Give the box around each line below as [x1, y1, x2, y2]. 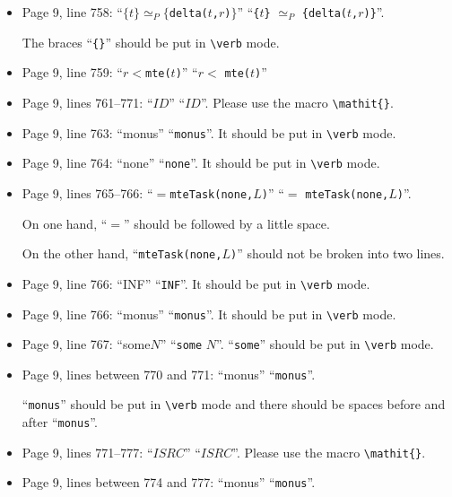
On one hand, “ [22, 214, 108, 232]
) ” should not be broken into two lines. [230, 244, 445, 263]
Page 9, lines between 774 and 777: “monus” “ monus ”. [22, 473, 316, 492]
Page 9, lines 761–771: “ [22, 92, 153, 111]
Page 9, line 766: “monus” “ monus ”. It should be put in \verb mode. [22, 304, 396, 323]
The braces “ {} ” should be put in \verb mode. [22, 32, 280, 51]
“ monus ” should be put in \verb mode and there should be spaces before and [22, 395, 446, 414]
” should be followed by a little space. [123, 214, 330, 232]
